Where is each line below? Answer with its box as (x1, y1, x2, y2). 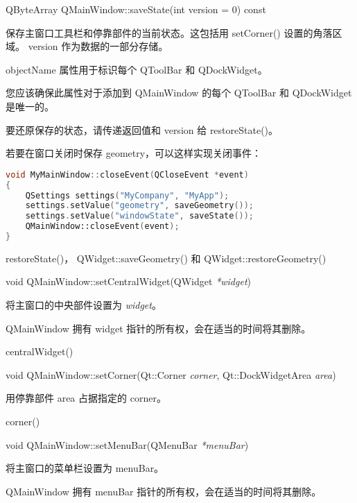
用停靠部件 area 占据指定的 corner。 (6, 391, 166, 405)
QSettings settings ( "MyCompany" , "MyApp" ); (25, 190, 229, 201)
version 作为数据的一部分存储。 (28, 39, 168, 53)
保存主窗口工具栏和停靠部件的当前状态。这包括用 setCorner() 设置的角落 (6, 25, 333, 40)
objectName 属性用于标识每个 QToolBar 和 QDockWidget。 (6, 62, 268, 76)
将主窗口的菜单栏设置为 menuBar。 (6, 461, 164, 475)
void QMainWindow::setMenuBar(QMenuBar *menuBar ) (6, 437, 249, 452)
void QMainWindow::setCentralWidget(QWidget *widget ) (6, 274, 252, 289)
